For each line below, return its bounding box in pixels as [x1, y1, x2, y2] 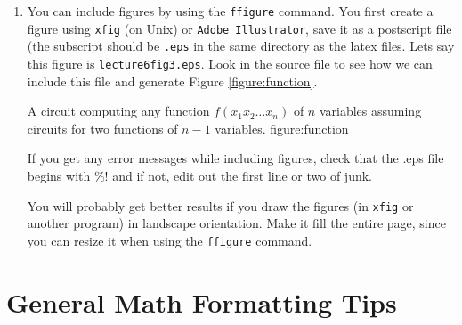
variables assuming [319, 102, 422, 120]
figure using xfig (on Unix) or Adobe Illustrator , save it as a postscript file [27, 19, 452, 37]
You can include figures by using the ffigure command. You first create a [27, 2, 434, 20]
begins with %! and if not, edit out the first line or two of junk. [27, 167, 373, 184]
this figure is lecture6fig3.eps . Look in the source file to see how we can [27, 53, 433, 72]
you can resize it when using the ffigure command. [27, 231, 312, 249]
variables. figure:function [215, 118, 349, 137]
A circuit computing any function [27, 102, 210, 120]
